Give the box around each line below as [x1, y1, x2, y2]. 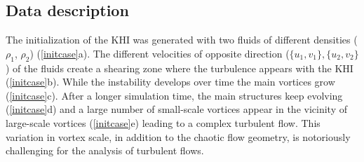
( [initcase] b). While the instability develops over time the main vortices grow [6, 74, 335, 89]
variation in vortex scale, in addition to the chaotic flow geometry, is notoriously [6, 129, 351, 144]
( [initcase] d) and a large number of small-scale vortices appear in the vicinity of [6, 102, 347, 116]
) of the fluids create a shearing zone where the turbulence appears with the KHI [6, 60, 353, 75]
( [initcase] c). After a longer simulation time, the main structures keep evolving [6, 88, 343, 102]
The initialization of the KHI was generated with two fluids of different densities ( [6, 32, 358, 47]
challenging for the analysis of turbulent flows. [6, 143, 204, 158]
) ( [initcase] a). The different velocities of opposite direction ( [29, 46, 290, 60]
